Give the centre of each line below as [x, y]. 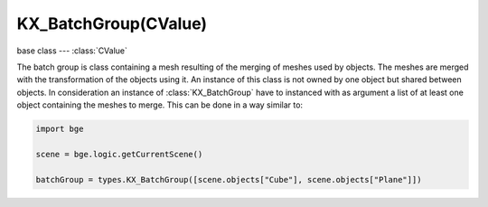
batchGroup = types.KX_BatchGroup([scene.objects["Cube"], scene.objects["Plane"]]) [229, 179]
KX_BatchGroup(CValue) [112, 24]
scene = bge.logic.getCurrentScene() [119, 154]
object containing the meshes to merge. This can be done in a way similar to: [160, 105]
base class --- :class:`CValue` [72, 51]
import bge [60, 129]
